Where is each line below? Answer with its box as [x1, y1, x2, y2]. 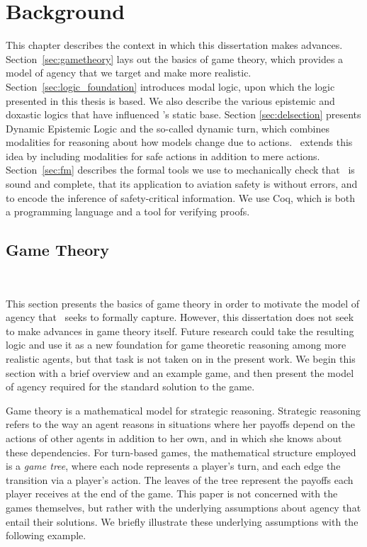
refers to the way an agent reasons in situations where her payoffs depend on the [6, 417, 355, 432]
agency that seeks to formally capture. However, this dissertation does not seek [6, 310, 354, 325]
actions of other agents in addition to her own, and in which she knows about [6, 430, 342, 445]
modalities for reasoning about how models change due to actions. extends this [6, 135, 353, 150]
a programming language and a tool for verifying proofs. [6, 204, 250, 219]
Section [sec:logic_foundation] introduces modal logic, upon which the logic [6, 79, 335, 94]
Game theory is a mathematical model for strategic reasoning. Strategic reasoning [6, 402, 361, 417]
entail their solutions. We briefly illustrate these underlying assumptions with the [6, 514, 358, 529]
